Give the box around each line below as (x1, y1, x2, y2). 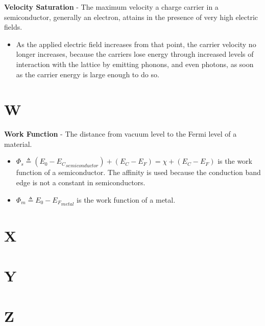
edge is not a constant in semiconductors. (16, 177, 146, 188)
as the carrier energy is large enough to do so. (16, 69, 159, 79)
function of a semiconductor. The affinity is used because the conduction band (16, 167, 261, 178)
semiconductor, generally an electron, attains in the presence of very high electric (4, 11, 258, 22)
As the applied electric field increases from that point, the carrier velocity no (16, 38, 256, 49)
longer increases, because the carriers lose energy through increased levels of (16, 49, 254, 59)
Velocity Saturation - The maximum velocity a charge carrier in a (4, 2, 219, 12)
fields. (4, 21, 22, 32)
